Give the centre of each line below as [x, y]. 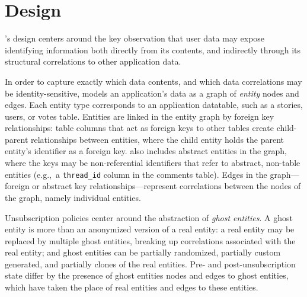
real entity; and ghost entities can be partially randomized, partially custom [143, 252]
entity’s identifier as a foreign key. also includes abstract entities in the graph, [146, 151]
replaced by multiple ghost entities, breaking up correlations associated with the [150, 240]
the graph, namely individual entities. [73, 197]
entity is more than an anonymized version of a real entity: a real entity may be [150, 229]
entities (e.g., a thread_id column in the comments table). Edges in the [136, 174]
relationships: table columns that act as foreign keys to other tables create [140, 128]
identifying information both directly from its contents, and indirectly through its [153, 49]
